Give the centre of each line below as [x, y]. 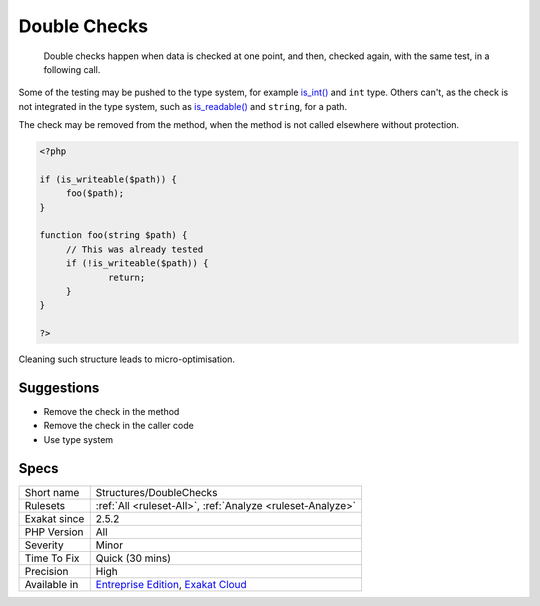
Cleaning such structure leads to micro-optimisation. [126, 359]
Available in [51, 584]
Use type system [78, 439]
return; [127, 277]
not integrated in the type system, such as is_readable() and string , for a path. [183, 106]
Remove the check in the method [111, 412]
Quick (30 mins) [133, 558]
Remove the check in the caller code [118, 426]
